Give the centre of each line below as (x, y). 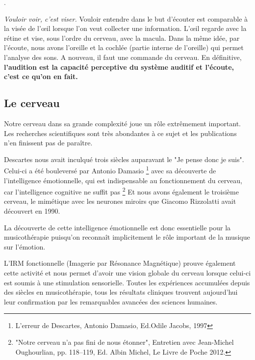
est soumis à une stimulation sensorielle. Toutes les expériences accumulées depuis (127, 282)
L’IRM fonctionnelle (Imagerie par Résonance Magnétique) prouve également (120, 263)
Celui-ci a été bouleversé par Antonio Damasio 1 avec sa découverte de (110, 170)
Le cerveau (32, 103)
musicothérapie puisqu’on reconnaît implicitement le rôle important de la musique (127, 237)
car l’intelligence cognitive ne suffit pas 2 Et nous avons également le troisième (121, 191)
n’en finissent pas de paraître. (48, 143)
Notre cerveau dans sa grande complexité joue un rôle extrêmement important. (122, 123)
